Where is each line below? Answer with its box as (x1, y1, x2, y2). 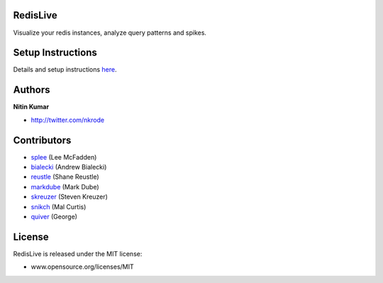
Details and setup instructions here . (13, 65, 117, 74)
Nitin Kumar (13, 103, 50, 111)
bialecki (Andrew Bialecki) (30, 163, 107, 172)
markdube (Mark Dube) (30, 182, 99, 191)
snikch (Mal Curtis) (30, 202, 87, 211)
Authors (13, 84, 50, 96)
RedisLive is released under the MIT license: (13, 249, 143, 258)
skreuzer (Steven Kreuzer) (30, 192, 108, 201)
